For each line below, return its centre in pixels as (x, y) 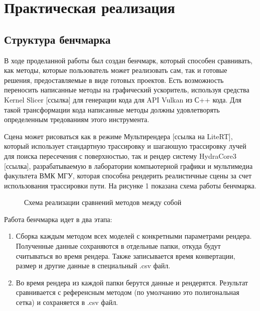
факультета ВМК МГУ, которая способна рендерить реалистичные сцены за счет (128, 176)
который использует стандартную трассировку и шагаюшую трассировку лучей (125, 146)
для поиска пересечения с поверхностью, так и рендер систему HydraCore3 (120, 155)
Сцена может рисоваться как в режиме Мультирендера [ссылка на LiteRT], (118, 136)
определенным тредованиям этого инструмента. (77, 119)
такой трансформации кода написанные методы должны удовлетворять (112, 109)
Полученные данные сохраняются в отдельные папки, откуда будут (118, 246)
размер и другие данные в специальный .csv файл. (93, 266)
